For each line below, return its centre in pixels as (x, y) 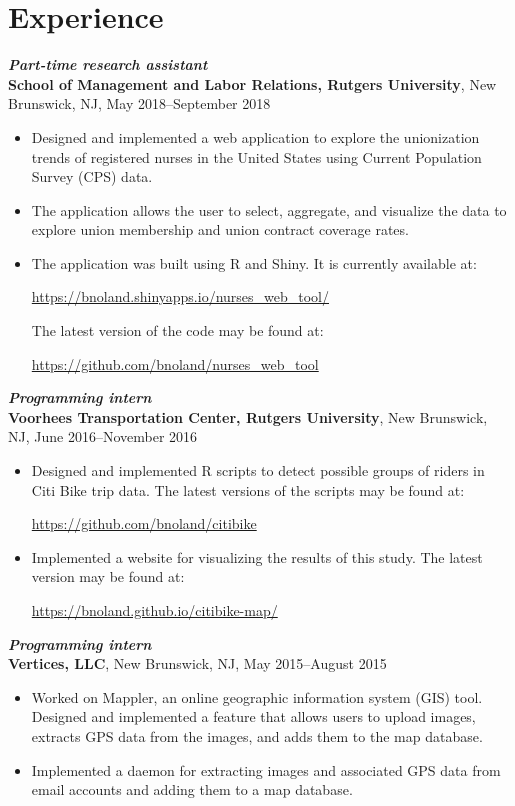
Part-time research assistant (108, 64)
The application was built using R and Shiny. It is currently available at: (254, 262)
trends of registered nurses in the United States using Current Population (256, 156)
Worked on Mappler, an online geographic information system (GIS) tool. (257, 696)
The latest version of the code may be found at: (177, 330)
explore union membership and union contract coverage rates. (220, 229)
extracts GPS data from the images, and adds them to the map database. (257, 735)
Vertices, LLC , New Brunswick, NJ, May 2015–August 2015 (197, 663)
